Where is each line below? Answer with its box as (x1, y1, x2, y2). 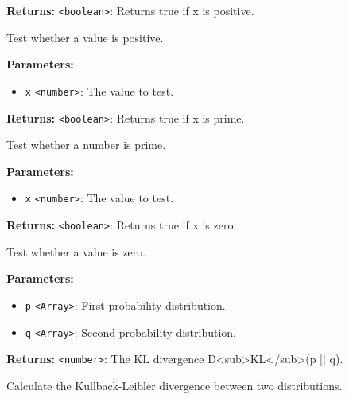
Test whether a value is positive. (6, 29, 164, 45)
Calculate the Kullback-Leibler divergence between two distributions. (6, 377, 343, 393)
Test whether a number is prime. (6, 136, 166, 153)
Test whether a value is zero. (6, 243, 146, 260)
